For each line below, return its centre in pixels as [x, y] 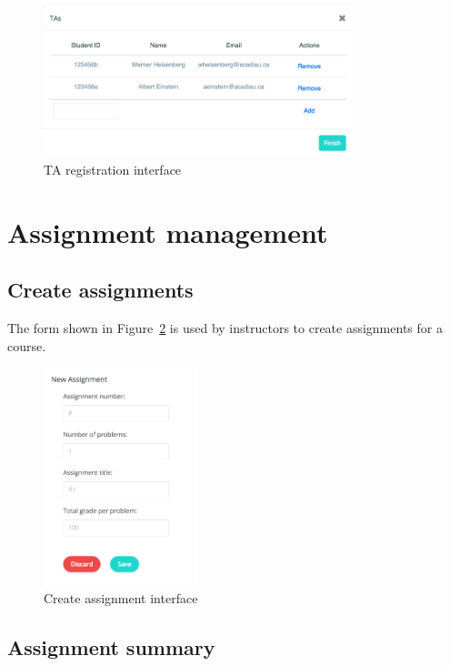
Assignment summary [111, 647]
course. [27, 345]
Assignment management [168, 232]
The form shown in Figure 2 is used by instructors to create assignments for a [225, 328]
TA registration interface [113, 169]
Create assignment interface [121, 598]
